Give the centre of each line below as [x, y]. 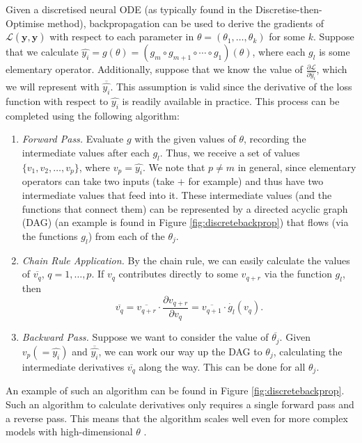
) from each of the [126, 235]
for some [287, 37]
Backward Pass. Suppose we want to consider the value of [145, 337]
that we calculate [42, 52]
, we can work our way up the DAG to [180, 351]
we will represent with [53, 87]
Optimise [25, 23]
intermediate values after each [86, 152]
